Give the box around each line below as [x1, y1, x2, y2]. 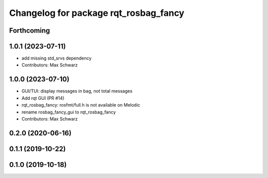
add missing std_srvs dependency [21, 55, 92, 61]
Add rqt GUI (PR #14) [21, 95, 65, 101]
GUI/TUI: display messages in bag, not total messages [21, 88, 133, 94]
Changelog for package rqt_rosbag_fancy [9, 7, 185, 18]
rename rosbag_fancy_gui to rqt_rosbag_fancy [21, 109, 116, 115]
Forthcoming [9, 26, 50, 35]
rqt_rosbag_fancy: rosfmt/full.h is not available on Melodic [21, 102, 140, 108]
